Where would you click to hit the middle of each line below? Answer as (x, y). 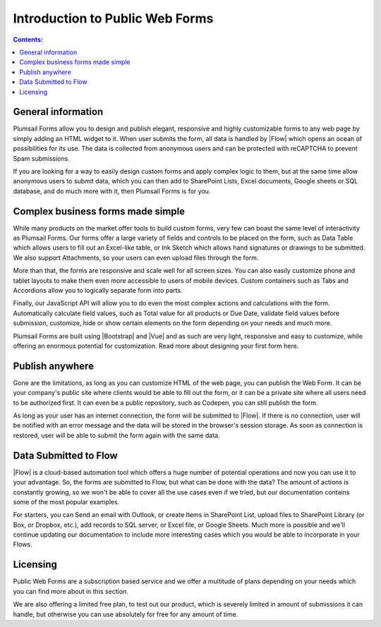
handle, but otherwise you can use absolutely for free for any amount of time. (126, 614)
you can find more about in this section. (71, 591)
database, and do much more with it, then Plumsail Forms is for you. (112, 191)
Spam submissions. (41, 158)
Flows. (23, 544)
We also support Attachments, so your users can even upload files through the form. (136, 257)
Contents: (28, 39)
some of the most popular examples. (66, 501)
